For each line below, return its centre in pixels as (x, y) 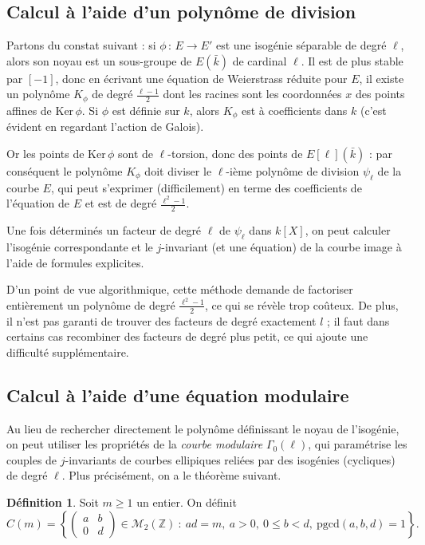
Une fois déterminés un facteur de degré (104, 230)
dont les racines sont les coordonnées (252, 94)
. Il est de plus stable (352, 60)
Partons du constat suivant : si (81, 45)
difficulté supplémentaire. (68, 351)
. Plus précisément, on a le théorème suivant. (171, 475)
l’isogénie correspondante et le (80, 246)
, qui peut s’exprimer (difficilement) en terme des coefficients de (206, 187)
